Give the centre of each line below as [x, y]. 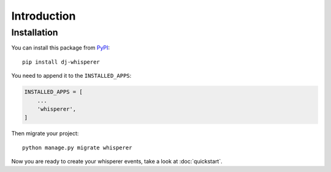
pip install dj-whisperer [61, 62]
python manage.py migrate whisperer [77, 148]
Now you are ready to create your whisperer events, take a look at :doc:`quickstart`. [117, 162]
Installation [35, 32]
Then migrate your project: [45, 133]
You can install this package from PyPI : [61, 48]
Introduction [44, 16]
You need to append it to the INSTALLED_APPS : [71, 76]
